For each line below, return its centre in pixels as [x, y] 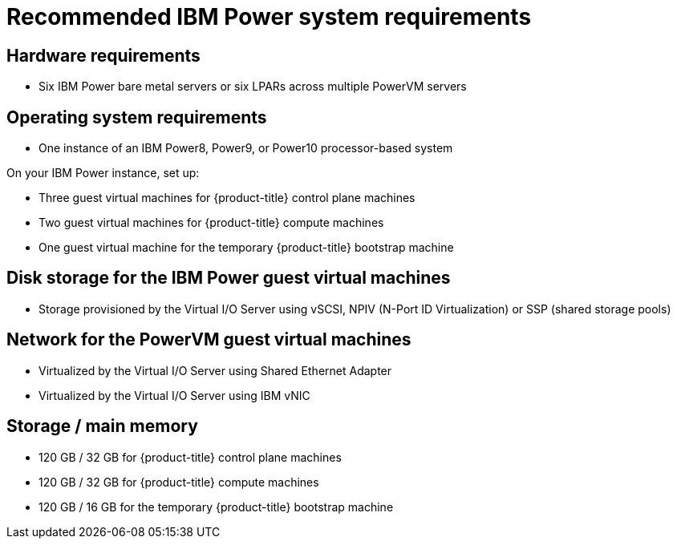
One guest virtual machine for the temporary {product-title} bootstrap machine [246, 248]
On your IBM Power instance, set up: [103, 173]
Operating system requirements [137, 117]
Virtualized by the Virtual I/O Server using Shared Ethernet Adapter [215, 370]
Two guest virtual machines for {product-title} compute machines [211, 223]
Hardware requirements [103, 55]
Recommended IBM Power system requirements [269, 17]
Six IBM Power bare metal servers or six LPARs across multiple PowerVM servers [253, 87]
